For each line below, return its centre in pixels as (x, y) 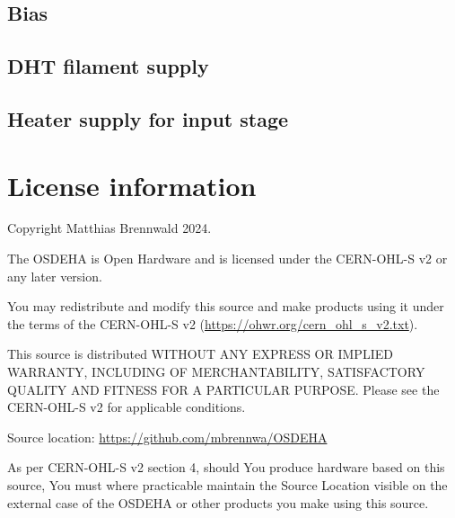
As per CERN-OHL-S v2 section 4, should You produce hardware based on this (226, 467)
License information (132, 185)
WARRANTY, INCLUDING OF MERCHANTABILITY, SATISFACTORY (216, 372)
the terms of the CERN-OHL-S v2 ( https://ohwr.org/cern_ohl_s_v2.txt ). (213, 323)
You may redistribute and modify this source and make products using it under (226, 306)
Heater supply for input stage (148, 118)
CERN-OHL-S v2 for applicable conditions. (127, 407)
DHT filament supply (108, 66)
